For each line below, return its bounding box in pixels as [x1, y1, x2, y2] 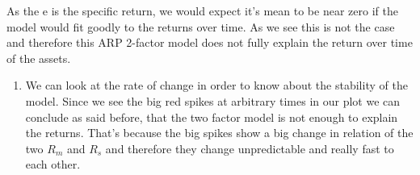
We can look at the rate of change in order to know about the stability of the [25, 77, 408, 94]
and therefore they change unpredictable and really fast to [105, 140, 394, 156]
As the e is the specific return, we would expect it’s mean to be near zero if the [6, 2, 398, 19]
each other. [25, 156, 81, 173]
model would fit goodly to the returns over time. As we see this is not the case [6, 18, 395, 35]
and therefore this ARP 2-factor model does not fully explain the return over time [6, 34, 413, 51]
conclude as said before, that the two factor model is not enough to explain [25, 108, 398, 125]
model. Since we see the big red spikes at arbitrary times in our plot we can [25, 92, 401, 109]
